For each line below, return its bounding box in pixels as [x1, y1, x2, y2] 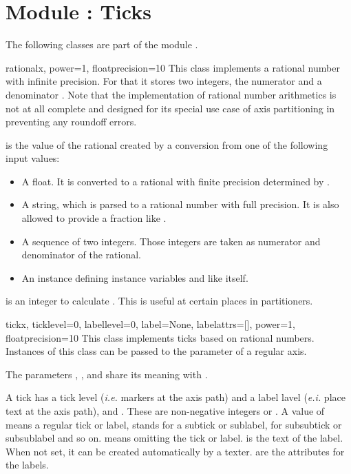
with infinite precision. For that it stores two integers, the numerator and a [6, 74, 322, 88]
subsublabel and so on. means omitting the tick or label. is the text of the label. [6, 431, 343, 445]
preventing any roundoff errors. [6, 114, 137, 129]
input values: [6, 151, 60, 165]
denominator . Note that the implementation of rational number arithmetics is [6, 87, 337, 101]
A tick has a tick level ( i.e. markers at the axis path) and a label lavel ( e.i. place [6, 390, 345, 404]
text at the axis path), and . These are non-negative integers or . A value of [6, 404, 325, 418]
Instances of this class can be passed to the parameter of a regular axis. [6, 344, 307, 358]
